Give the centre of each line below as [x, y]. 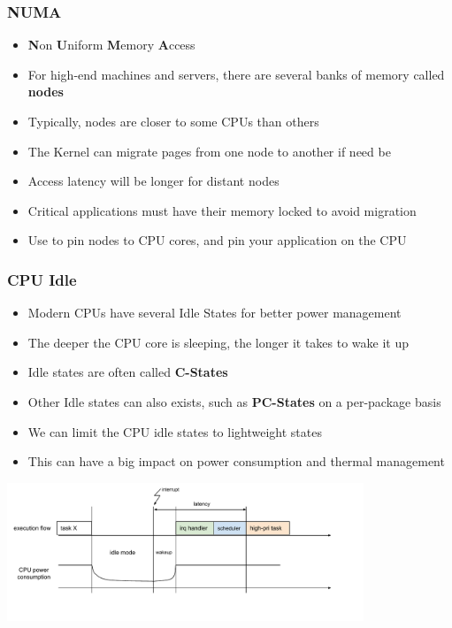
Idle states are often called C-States [128, 372]
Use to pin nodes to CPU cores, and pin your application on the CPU [217, 240]
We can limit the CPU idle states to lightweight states [175, 431]
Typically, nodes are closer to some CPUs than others [173, 121]
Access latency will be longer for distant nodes [153, 181]
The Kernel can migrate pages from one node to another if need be [209, 151]
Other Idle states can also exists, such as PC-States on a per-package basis [234, 401]
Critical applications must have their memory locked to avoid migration [222, 210]
